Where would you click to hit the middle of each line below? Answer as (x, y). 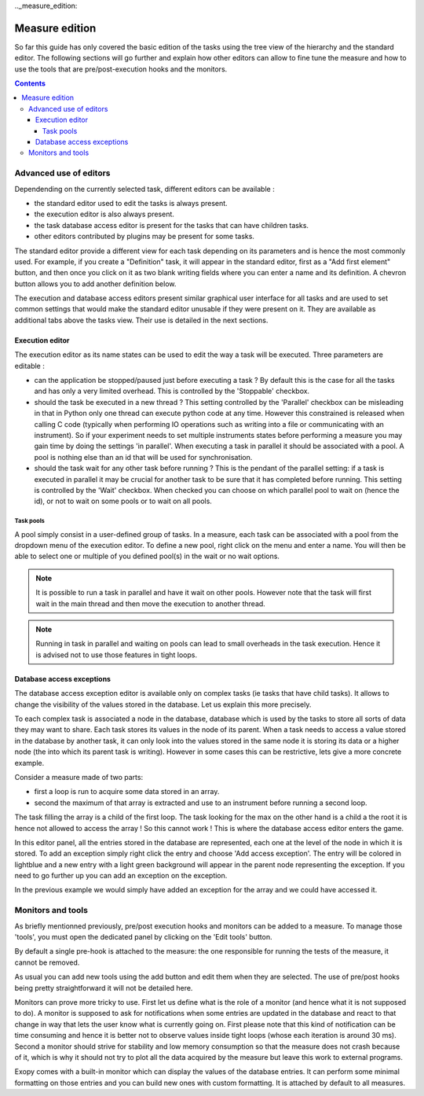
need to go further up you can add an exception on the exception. (121, 876)
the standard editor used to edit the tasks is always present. (131, 203)
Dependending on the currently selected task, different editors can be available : (144, 189)
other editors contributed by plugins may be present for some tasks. (144, 237)
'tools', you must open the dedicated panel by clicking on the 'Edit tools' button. (143, 937)
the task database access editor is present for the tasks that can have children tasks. (172, 225)
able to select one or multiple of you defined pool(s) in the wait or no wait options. (147, 556)
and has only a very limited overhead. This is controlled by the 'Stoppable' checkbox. (172, 391)
